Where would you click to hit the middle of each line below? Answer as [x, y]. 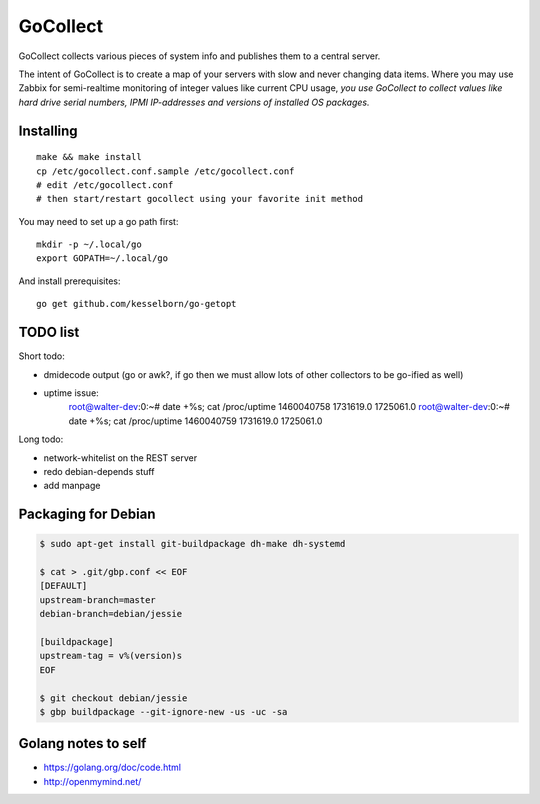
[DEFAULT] [63, 586]
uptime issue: [71, 392]
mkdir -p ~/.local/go [89, 244]
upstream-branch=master [98, 599]
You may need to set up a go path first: [98, 221]
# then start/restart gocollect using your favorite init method [200, 199]
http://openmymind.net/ [92, 781]
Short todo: [41, 356]
